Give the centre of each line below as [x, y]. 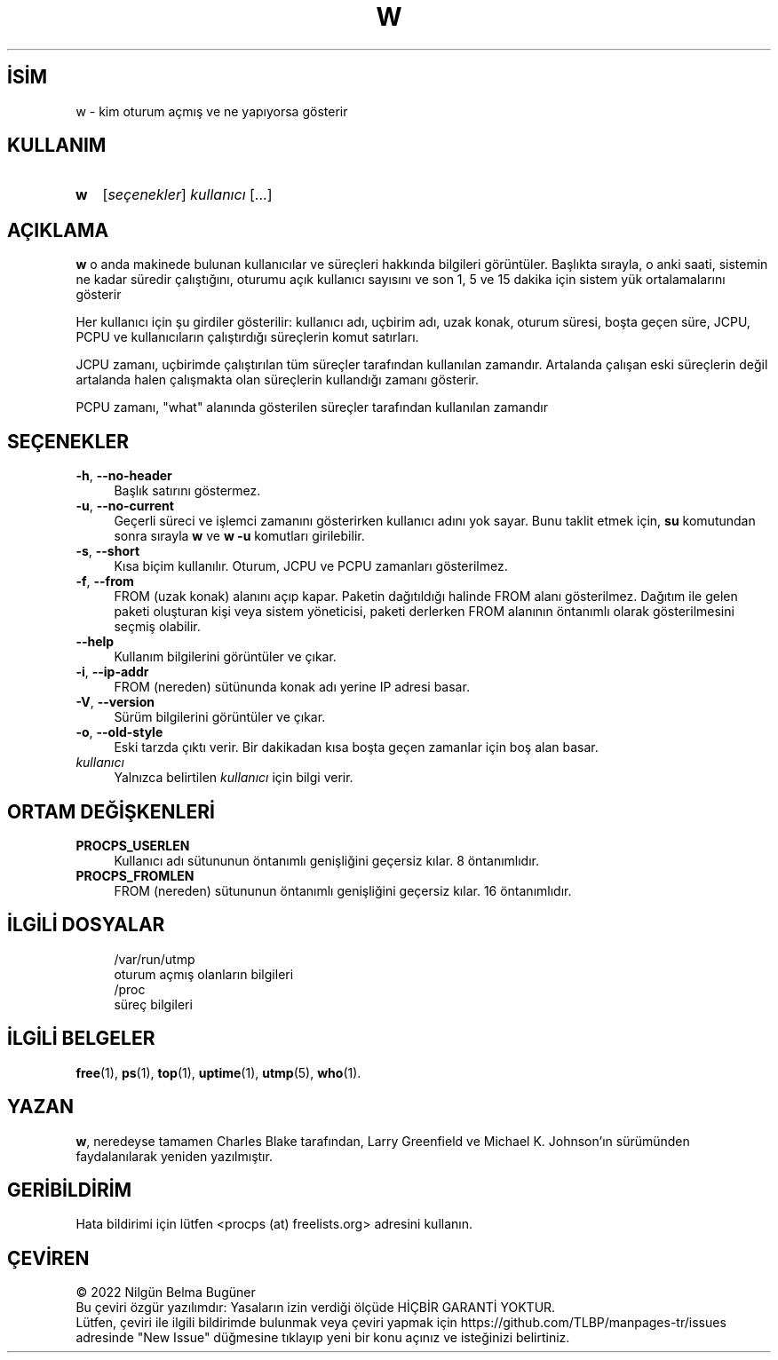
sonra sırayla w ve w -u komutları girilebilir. [239, 536]
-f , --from [105, 581]
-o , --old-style [119, 732]
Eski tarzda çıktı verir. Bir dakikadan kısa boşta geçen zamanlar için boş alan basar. [356, 747]
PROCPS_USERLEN [133, 845]
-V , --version [115, 702]
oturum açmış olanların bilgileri [204, 974]
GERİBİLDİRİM [70, 1190]
